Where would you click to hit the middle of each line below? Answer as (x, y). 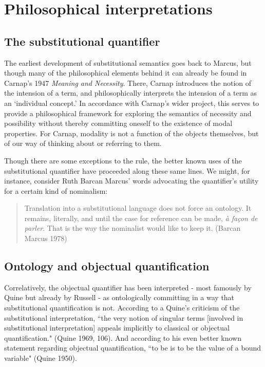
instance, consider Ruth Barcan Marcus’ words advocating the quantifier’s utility (131, 181)
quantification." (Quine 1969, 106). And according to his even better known (123, 337)
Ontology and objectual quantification (107, 266)
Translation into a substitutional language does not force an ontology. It (138, 208)
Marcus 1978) (46, 238)
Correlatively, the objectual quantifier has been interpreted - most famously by (128, 287)
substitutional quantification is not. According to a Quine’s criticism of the (122, 308)
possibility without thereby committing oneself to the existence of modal (118, 123)
